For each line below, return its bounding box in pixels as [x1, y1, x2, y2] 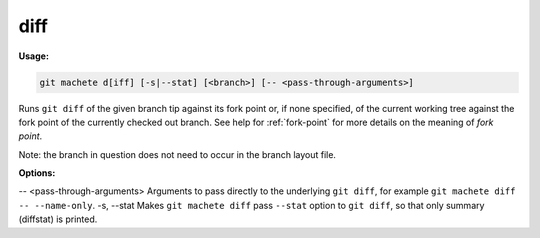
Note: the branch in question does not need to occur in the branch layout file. [18, 148, 337, 160]
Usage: [18, 50, 50, 62]
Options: [18, 167, 56, 179]
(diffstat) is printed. [18, 213, 98, 225]
